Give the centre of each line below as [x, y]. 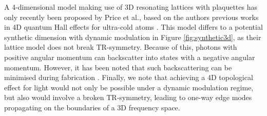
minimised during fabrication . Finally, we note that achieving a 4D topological [129, 77]
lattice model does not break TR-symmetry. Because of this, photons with [121, 47]
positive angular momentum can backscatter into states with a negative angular [130, 57]
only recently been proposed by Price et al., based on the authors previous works [131, 17]
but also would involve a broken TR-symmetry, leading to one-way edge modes [128, 97]
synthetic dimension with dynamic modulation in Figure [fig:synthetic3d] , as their [133, 37]
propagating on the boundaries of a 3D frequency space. [92, 107]
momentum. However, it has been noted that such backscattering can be [118, 67]
